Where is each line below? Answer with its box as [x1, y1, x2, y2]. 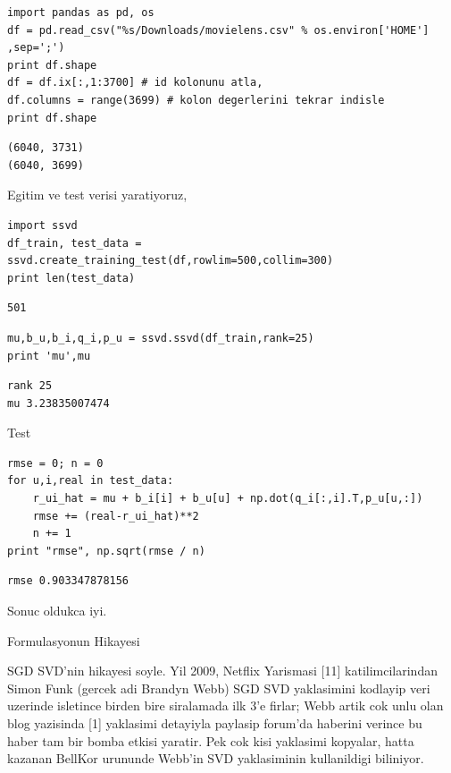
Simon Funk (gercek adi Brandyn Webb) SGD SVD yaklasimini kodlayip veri [7, 678, 430, 697]
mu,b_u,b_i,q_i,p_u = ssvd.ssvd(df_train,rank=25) [7, 331, 314, 344]
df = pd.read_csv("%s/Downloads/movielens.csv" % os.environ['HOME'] [7, 23, 430, 37]
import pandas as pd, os [7, 6, 155, 19]
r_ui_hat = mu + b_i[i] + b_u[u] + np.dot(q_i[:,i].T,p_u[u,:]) [32, 492, 423, 505]
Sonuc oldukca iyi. [7, 601, 107, 620]
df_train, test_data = [7, 236, 142, 250]
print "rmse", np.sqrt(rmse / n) [7, 544, 205, 557]
